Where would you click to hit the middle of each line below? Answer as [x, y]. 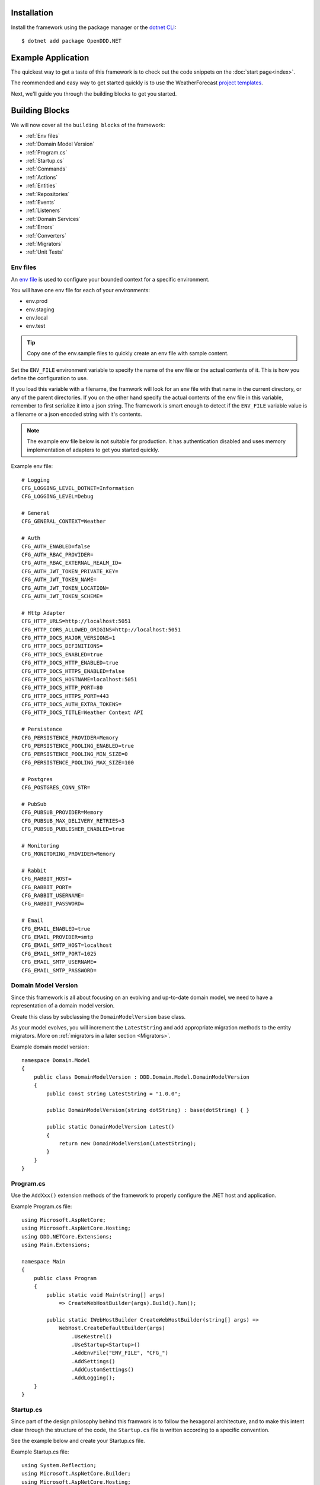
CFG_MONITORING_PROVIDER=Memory [68, 854]
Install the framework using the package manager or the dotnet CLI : [94, 27]
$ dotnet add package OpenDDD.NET [71, 41]
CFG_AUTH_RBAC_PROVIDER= [57, 555]
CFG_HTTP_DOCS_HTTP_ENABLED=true [70, 663]
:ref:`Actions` [42, 177]
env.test [36, 326]
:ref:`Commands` [47, 169]
